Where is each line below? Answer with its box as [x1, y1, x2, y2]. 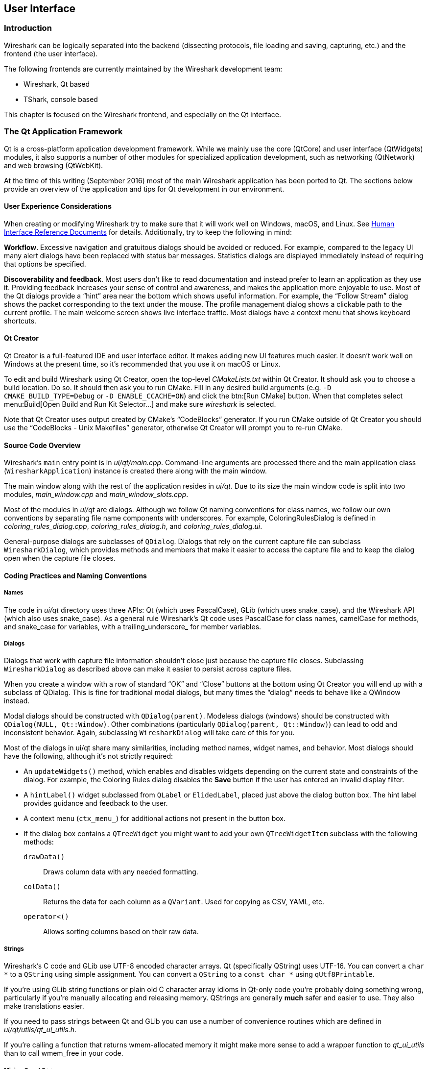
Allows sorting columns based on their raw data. [43, 927, 199, 936]
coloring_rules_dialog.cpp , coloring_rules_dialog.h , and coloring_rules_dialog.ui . [4, 522, 262, 531]
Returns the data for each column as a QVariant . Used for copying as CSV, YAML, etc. [43, 897, 325, 906]
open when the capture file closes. [4, 554, 116, 563]
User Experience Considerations [4, 202, 112, 211]
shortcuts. [4, 316, 37, 325]
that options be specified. [4, 259, 86, 268]
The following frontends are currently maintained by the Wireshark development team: [4, 64, 283, 73]
